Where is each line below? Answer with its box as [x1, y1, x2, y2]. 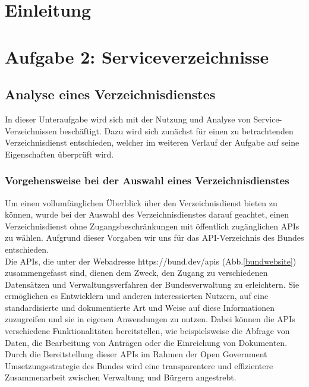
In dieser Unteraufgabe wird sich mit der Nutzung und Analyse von [5, 112, 251, 125]
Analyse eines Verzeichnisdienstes [5, 85, 216, 103]
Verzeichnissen [5, 124, 57, 137]
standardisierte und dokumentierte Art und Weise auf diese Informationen [5, 301, 275, 313]
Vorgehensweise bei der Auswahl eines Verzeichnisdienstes [5, 173, 289, 188]
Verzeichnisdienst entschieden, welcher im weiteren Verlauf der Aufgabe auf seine [5, 136, 299, 149]
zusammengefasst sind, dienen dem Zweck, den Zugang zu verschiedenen [5, 266, 268, 279]
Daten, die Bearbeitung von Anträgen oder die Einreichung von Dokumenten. [5, 336, 288, 348]
